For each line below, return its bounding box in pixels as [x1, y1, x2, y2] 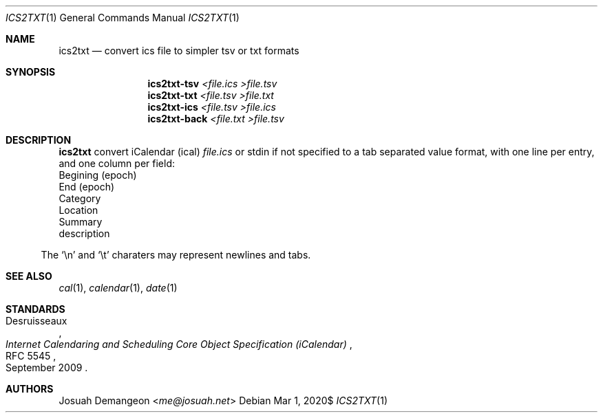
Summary [59, 216, 103, 228]
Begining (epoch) [59, 169, 137, 181]
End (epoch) [59, 181, 115, 192]
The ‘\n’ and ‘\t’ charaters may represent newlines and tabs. [41, 249, 311, 261]
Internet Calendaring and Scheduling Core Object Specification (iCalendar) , [6, 338, 352, 350]
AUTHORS [6, 383, 54, 395]
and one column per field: [59, 157, 176, 169]
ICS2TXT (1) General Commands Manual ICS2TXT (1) [6, 12, 240, 23]
